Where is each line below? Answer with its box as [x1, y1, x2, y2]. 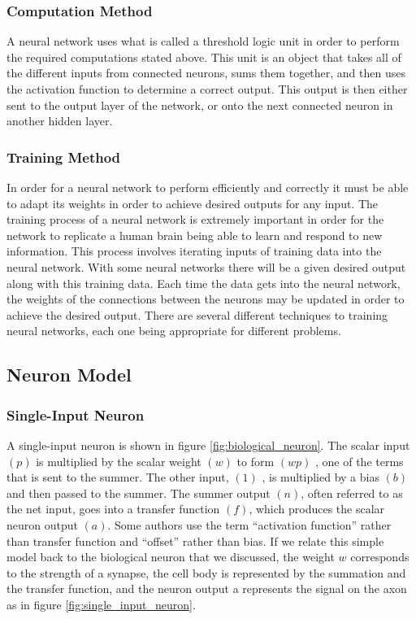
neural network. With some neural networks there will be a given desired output [6, 258, 406, 275]
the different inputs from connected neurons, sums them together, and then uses [6, 64, 405, 81]
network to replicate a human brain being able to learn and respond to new [6, 226, 383, 243]
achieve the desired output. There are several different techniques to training [6, 306, 388, 323]
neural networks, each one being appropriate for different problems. [6, 322, 341, 339]
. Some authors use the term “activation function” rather [107, 516, 392, 533]
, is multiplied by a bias [262, 469, 379, 486]
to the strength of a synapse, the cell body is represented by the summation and [6, 564, 406, 581]
